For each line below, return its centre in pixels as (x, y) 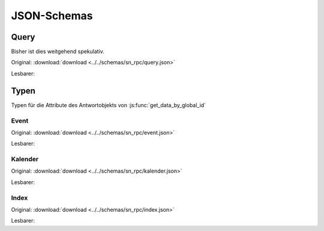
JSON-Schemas (52, 16)
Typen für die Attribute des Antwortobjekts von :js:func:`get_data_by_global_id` (109, 105)
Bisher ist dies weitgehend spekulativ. (58, 52)
